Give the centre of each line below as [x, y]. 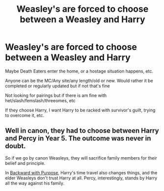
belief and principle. [25, 163]
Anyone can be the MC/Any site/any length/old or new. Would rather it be [79, 81]
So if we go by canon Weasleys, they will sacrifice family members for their [81, 158]
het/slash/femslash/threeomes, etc [40, 100]
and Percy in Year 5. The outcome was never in [78, 138]
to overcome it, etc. [25, 115]
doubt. [15, 146]
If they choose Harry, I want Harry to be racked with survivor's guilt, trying [80, 110]
